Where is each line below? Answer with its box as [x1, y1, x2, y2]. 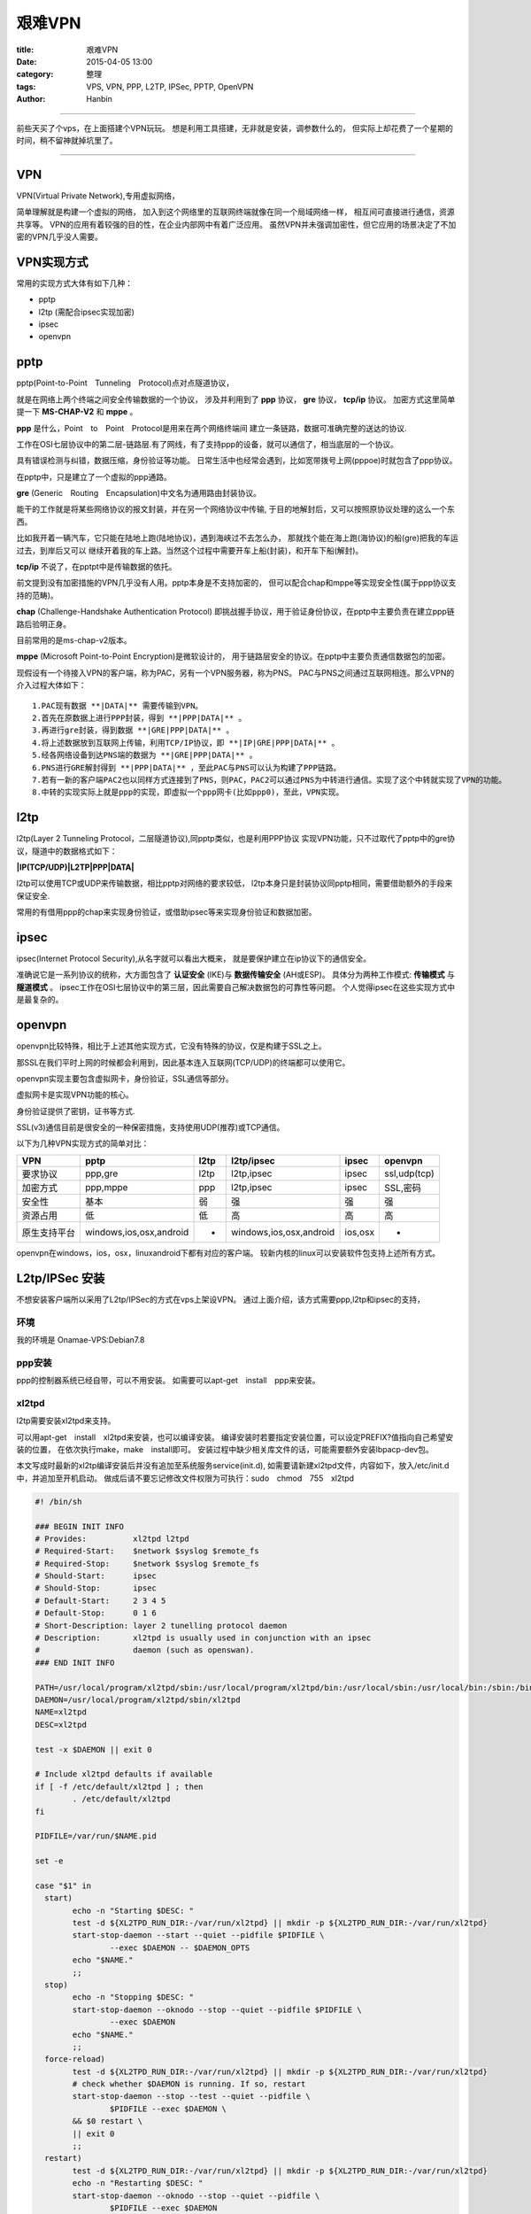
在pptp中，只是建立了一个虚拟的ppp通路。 [16, 471, 173, 482]
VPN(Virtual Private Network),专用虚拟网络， [16, 190, 181, 201]
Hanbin [86, 94, 112, 105]
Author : [16, 94, 46, 105]
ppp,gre [85, 1167, 119, 1180]
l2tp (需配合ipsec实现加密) [38, 306, 135, 317]
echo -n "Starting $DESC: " [72, 1905, 195, 1916]
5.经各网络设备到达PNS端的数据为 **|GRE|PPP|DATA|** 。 [32, 750, 258, 761]
